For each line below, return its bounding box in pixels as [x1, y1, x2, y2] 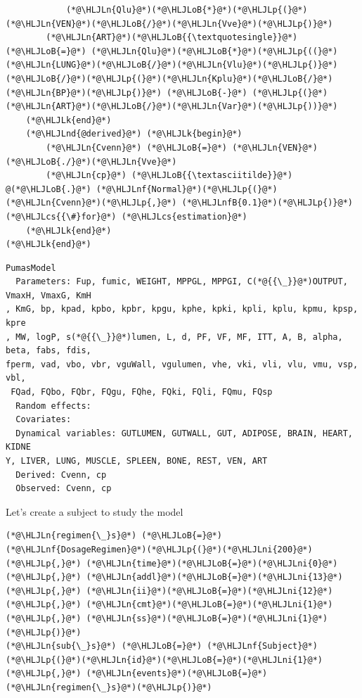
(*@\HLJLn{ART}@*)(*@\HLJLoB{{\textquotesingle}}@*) [46, 32, 298, 43]
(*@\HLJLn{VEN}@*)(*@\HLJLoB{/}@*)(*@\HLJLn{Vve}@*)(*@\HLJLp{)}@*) [6, 18, 333, 29]
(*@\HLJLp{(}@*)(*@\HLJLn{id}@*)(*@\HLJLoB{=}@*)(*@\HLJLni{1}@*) [6, 654, 323, 665]
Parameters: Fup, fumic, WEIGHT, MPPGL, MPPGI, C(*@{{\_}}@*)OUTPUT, [15, 277, 348, 287]
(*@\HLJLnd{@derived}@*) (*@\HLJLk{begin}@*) [25, 129, 243, 139]
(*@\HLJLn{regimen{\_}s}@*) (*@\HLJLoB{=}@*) [6, 531, 222, 541]
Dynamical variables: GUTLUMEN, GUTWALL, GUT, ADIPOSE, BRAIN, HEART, [15, 428, 353, 438]
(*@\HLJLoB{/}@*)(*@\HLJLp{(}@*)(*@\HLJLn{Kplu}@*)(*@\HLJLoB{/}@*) [6, 73, 333, 84]
